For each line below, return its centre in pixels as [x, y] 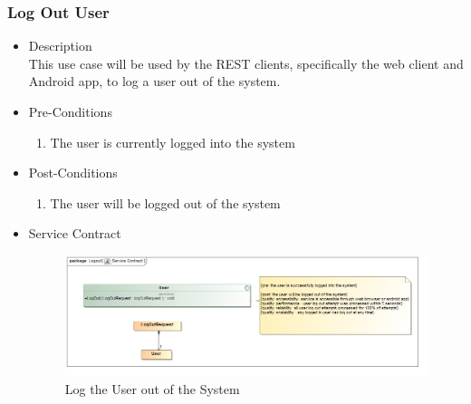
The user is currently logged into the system [173, 142]
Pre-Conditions [70, 111]
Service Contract [75, 233]
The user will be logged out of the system [165, 202]
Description [60, 46]
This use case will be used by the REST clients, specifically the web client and [246, 63]
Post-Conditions [73, 173]
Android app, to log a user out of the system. [154, 81]
